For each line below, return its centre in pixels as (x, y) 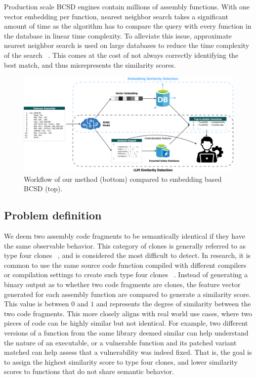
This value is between (37, 304)
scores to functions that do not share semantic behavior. (89, 371)
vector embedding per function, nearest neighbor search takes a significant (116, 16)
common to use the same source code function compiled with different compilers (125, 265)
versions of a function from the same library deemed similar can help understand (126, 333)
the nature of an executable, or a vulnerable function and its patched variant (120, 342)
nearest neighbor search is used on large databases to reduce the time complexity (127, 45)
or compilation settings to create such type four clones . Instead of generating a (126, 274)
